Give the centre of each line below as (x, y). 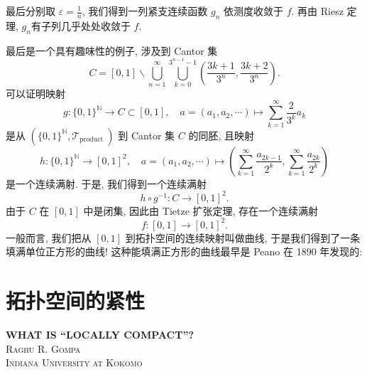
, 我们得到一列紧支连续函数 (145, 11)
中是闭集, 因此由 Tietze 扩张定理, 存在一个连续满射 (201, 210)
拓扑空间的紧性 (76, 301)
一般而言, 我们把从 (49, 237)
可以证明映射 (35, 93)
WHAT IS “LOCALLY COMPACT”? (100, 335)
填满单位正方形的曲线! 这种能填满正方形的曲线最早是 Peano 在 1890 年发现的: (184, 251)
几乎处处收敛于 (95, 25)
